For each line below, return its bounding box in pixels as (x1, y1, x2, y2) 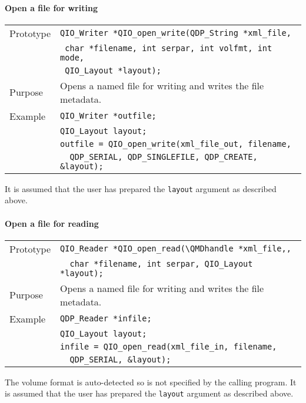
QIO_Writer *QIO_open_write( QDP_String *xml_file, (60, 28, 291, 38)
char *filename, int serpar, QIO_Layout (69, 258, 253, 268)
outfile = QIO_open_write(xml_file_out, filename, (60, 139, 291, 149)
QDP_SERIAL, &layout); (69, 354, 171, 364)
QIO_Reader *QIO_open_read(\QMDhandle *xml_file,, (60, 244, 291, 254)
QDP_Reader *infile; (60, 314, 152, 324)
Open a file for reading (5, 217, 99, 229)
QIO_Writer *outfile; (60, 111, 157, 121)
